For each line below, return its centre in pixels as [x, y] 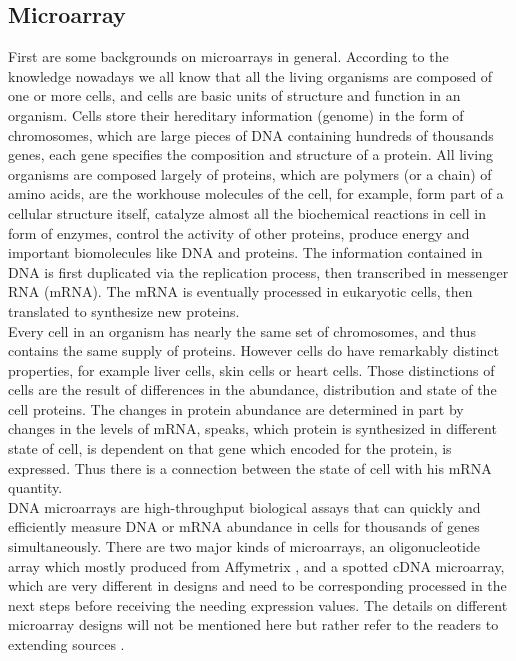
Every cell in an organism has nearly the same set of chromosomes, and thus [242, 330]
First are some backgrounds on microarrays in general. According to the [228, 56]
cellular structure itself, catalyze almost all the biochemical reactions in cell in [247, 212]
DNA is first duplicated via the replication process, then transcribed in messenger [258, 271]
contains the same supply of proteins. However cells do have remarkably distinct [253, 350]
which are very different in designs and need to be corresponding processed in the [257, 585]
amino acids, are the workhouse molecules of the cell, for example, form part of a [256, 193]
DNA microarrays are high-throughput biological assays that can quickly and [244, 506]
